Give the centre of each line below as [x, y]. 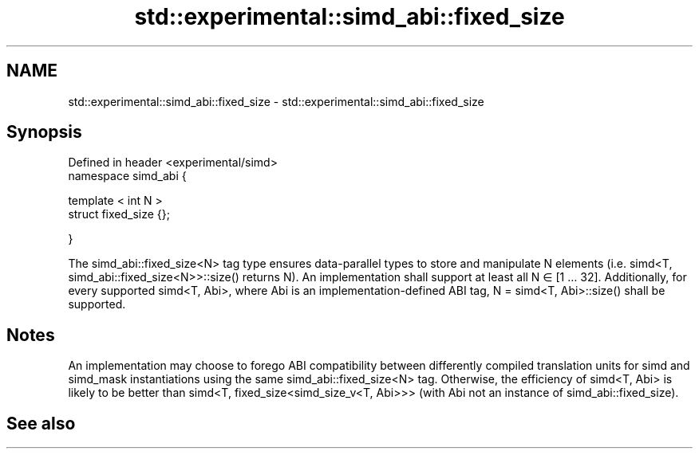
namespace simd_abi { [127, 176]
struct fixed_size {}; [119, 214]
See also [41, 423]
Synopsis [44, 132]
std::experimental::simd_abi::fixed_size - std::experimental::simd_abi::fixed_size [276, 101]
